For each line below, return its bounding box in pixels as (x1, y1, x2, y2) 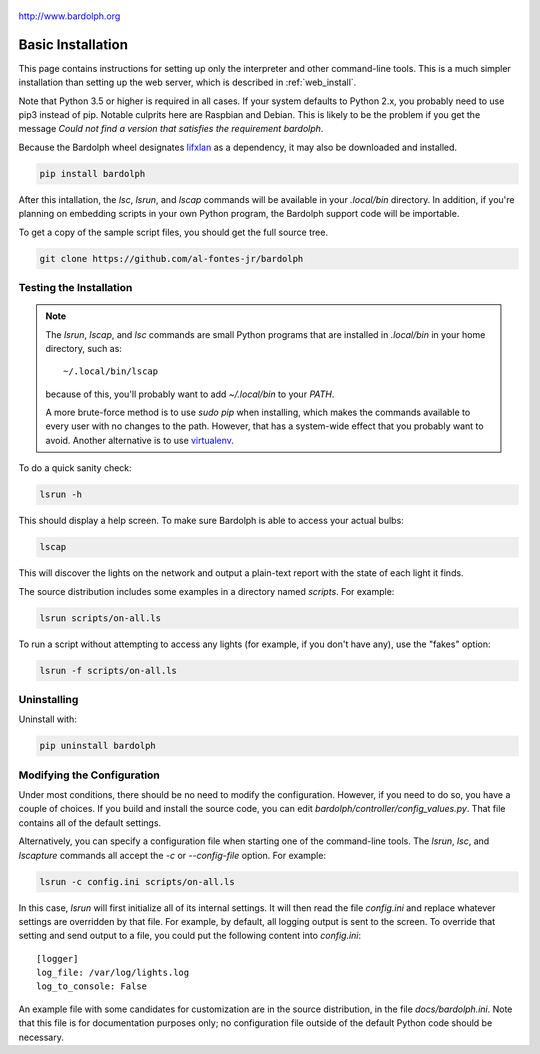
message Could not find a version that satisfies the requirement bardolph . (18, 123, 324, 135)
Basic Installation (18, 36, 129, 53)
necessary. (18, 1031, 65, 1043)
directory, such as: (45, 342, 122, 354)
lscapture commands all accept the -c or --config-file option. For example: (18, 849, 327, 861)
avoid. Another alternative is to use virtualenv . (45, 434, 235, 446)
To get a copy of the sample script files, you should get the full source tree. (18, 226, 329, 238)
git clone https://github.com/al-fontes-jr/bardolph (39, 253, 304, 264)
